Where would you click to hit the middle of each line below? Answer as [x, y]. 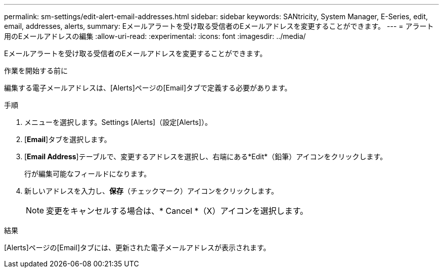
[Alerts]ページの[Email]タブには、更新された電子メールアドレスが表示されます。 [137, 247]
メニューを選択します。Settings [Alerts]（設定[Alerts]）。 [118, 122]
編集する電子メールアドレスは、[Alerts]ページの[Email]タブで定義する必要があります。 [148, 88]
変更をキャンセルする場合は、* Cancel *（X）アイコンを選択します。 [177, 211]
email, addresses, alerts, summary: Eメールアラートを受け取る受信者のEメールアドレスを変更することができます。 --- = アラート [219, 26]
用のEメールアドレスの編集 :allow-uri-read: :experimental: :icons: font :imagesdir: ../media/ [155, 36]
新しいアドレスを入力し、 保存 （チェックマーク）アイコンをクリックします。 [151, 191]
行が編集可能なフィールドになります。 [88, 174]
